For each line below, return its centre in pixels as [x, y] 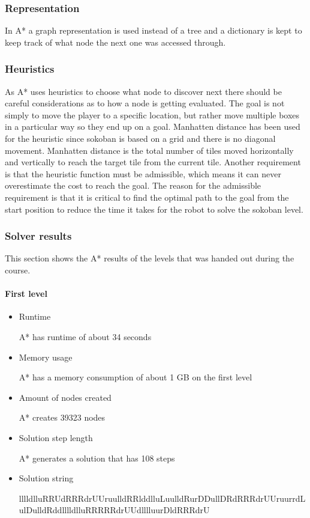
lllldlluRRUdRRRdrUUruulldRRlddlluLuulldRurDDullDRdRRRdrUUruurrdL [162, 498]
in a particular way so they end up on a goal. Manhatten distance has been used [153, 126]
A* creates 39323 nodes [62, 417]
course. [18, 270]
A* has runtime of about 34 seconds [85, 336]
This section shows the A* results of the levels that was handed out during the [150, 258]
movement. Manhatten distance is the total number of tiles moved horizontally [149, 150]
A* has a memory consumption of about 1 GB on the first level [136, 377]
